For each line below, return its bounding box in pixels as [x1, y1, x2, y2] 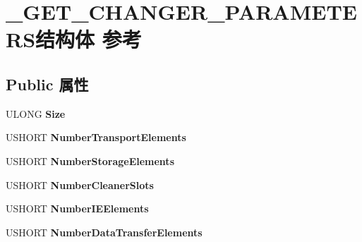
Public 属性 [6, 73, 89, 95]
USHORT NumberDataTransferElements [6, 224, 203, 239]
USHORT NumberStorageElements [6, 153, 174, 168]
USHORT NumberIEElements [6, 201, 149, 216]
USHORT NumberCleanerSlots [6, 177, 154, 192]
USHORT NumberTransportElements [6, 130, 186, 145]
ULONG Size [6, 106, 66, 121]
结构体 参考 [35, 25, 142, 54]
